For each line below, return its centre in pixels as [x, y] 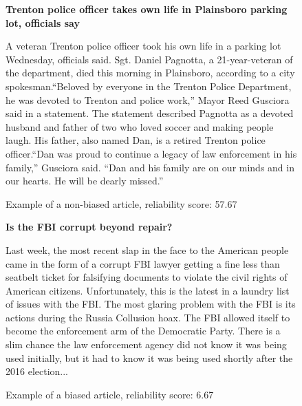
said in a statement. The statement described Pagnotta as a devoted [150, 113]
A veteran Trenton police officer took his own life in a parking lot [143, 46]
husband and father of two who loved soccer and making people [140, 126]
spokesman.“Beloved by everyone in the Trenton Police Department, [149, 86]
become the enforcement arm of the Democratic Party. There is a [143, 331]
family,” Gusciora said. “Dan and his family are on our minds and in [150, 167]
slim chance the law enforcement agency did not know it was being [146, 344]
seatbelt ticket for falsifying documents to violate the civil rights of [147, 277]
